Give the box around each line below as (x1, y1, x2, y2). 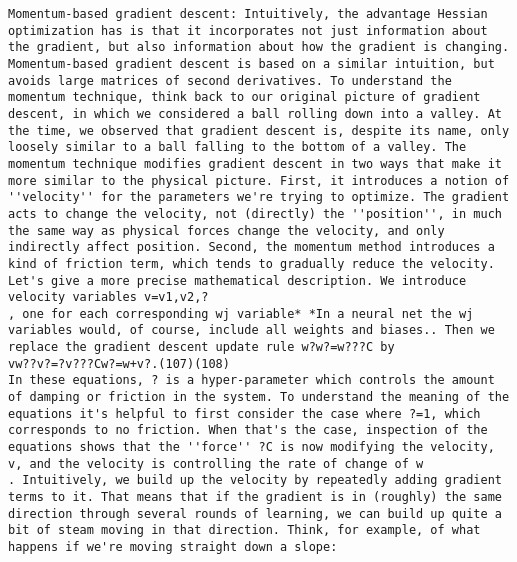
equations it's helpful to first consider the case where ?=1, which (8, 406, 481, 421)
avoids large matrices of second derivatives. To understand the (8, 73, 452, 88)
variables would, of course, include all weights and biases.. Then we (8, 323, 495, 338)
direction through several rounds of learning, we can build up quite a (8, 506, 502, 521)
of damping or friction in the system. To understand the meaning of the (8, 390, 510, 405)
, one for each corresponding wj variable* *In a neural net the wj (8, 306, 474, 321)
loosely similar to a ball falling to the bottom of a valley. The (8, 140, 467, 155)
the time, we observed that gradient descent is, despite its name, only (8, 123, 510, 138)
